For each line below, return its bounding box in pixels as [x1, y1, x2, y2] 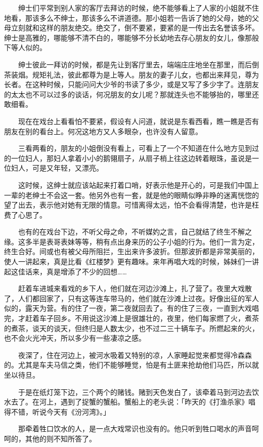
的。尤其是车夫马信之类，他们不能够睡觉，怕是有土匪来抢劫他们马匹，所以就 [4, 359, 259, 370]
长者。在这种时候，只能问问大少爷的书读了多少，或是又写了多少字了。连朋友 [4, 79, 259, 90]
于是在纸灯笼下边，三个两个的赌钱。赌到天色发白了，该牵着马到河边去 [18, 386, 252, 397]
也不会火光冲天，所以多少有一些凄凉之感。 [4, 333, 146, 343]
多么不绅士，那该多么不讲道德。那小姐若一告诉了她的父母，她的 [39, 12, 252, 23]
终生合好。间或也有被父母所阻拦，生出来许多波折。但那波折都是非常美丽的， [4, 246, 259, 257]
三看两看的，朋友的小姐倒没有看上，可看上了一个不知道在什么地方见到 [18, 143, 252, 153]
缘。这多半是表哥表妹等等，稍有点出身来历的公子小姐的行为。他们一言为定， [4, 236, 259, 247]
